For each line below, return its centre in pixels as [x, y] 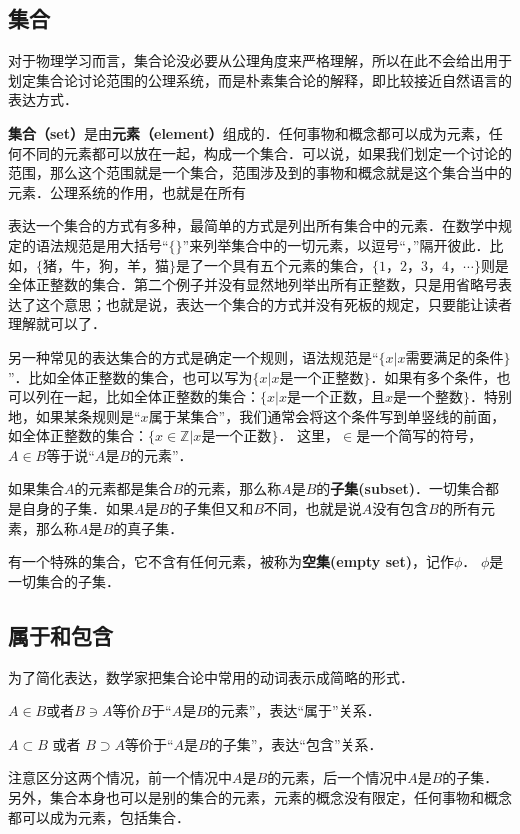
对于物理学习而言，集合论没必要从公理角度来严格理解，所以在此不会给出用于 [260, 60]
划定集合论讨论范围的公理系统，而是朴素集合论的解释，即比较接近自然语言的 [260, 79]
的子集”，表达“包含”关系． [295, 743]
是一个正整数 [321, 376]
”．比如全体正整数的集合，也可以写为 [130, 376]
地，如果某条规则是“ [74, 415]
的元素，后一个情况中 [337, 777]
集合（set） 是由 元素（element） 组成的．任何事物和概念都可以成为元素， [248, 132]
